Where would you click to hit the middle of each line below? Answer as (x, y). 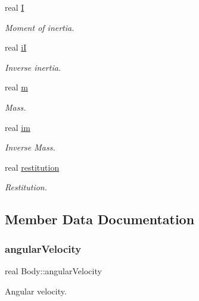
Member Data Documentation (100, 219)
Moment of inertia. (40, 27)
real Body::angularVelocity (53, 270)
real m (16, 87)
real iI (16, 47)
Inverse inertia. (33, 67)
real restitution (32, 167)
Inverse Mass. (30, 147)
